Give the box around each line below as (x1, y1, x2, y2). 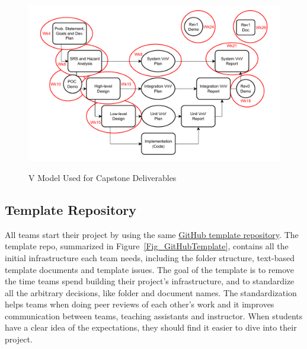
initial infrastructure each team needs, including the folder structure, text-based (5, 251, 295, 264)
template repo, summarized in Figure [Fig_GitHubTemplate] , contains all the (5, 240, 289, 252)
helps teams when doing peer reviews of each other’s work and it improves (5, 298, 274, 310)
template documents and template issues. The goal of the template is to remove (5, 263, 295, 275)
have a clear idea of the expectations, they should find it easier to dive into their (5, 321, 297, 334)
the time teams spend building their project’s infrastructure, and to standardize (5, 275, 295, 287)
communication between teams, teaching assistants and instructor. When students (5, 309, 303, 322)
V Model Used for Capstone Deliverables (28, 171, 177, 183)
